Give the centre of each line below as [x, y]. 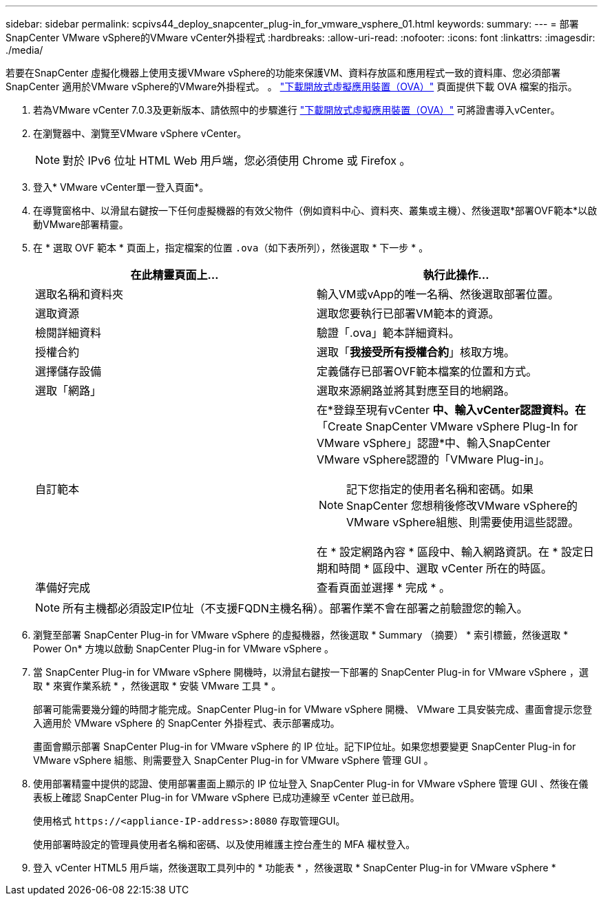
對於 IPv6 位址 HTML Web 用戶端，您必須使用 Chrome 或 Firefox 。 [237, 160]
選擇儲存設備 [68, 371]
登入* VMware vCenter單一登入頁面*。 [121, 187]
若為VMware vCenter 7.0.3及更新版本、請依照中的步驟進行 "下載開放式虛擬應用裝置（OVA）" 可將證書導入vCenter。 [297, 110]
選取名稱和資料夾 [80, 294]
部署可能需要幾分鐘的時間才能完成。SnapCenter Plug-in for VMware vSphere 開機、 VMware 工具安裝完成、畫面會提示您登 [313, 709]
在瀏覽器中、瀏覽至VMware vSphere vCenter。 [140, 133]
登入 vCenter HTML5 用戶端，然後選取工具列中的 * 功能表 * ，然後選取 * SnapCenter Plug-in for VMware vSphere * [295, 868]
